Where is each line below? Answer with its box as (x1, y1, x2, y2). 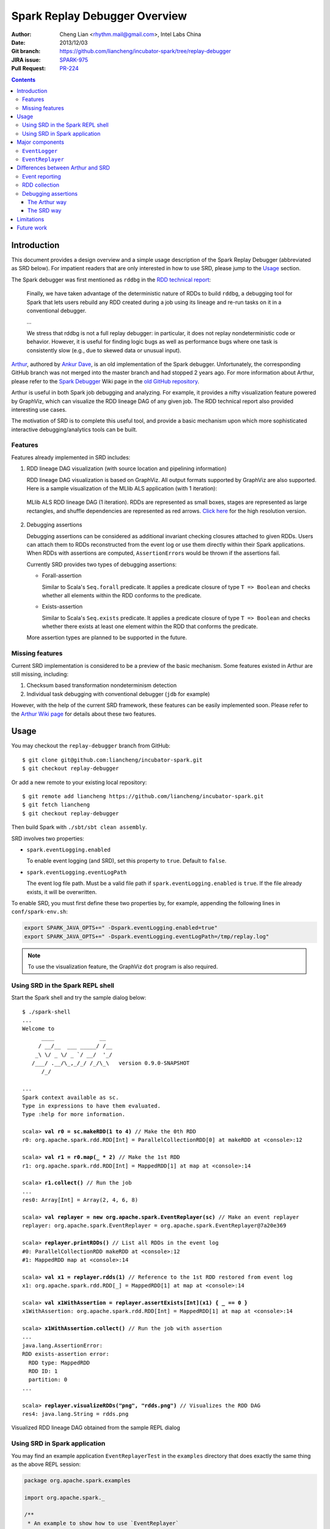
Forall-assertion (42, 572, 82, 579)
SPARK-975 (59, 56, 89, 64)
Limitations (16, 215, 45, 223)
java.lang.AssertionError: (22, 1342, 103, 1349)
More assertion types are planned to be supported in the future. (26, 634, 188, 642)
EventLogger (22, 147, 58, 154)
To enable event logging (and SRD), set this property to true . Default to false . (26, 857, 227, 865)
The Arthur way (28, 198, 67, 205)
